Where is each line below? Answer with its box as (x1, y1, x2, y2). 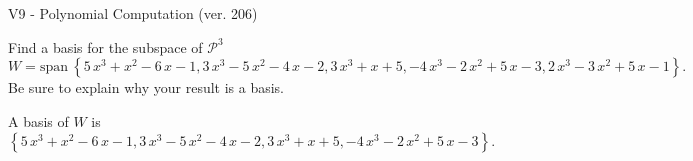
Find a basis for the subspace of (8, 36, 203, 57)
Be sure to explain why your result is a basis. (8, 77, 285, 98)
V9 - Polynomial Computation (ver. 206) (8, 3, 258, 23)
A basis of (8, 110, 69, 131)
